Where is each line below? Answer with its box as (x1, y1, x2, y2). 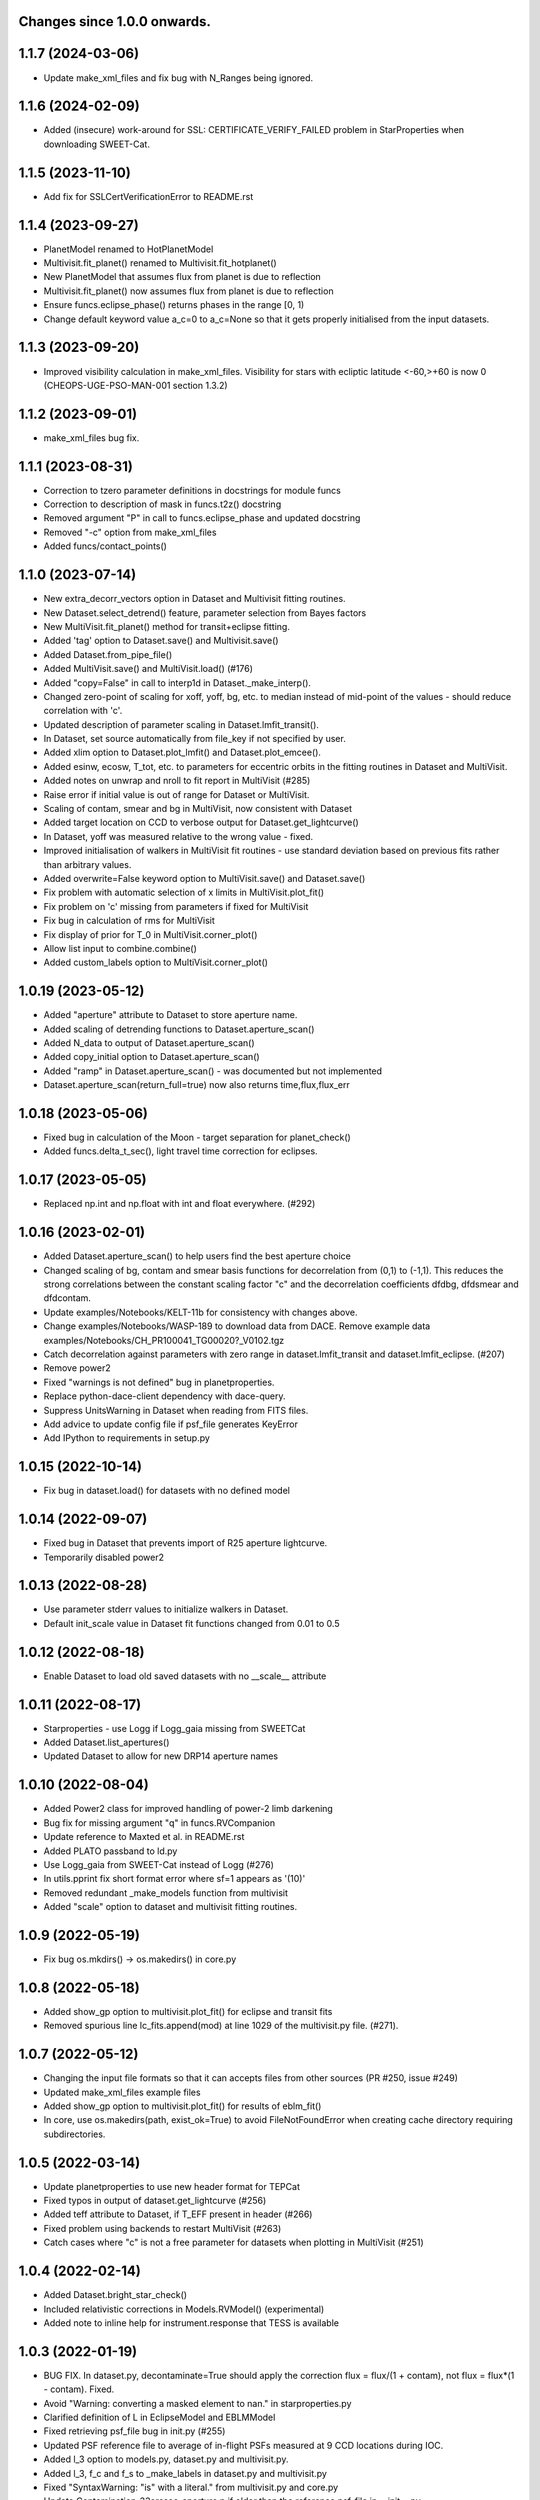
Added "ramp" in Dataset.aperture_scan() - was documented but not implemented (43, 1065, 383, 1077)
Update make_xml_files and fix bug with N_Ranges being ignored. (43, 71, 314, 84)
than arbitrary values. (43, 858, 132, 870)
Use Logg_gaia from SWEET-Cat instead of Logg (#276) (43, 1858, 274, 1870)
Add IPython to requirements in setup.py (43, 1432, 210, 1444)
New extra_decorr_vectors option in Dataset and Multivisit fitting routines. (43, 593, 346, 605)
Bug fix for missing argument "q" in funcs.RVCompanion (43, 1816, 275, 1829)
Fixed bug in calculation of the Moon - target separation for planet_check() (43, 1131, 352, 1144)
